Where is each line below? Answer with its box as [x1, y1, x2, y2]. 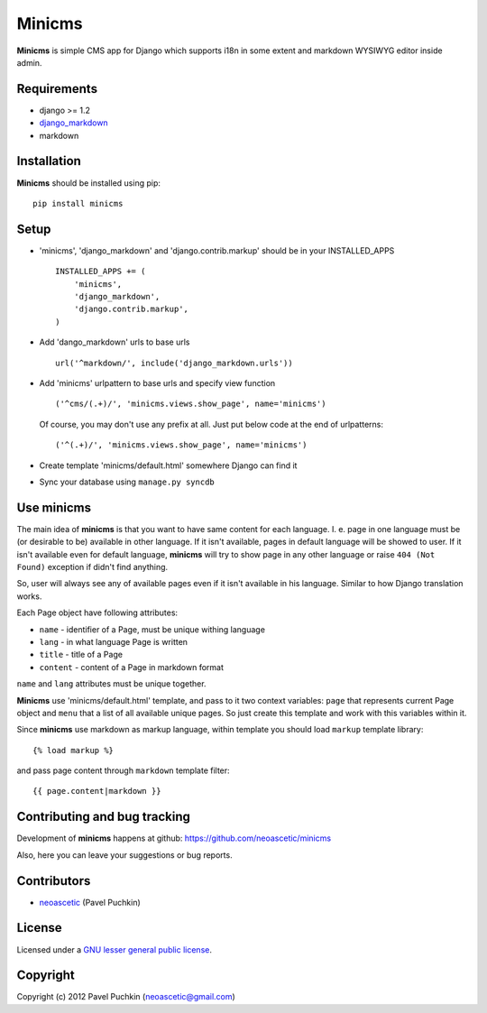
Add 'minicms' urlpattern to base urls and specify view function [39, 377, 276, 388]
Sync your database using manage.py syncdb [39, 476, 216, 487]
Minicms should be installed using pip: [16, 177, 161, 189]
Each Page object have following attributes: [16, 607, 179, 618]
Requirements [16, 81, 98, 97]
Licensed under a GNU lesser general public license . [16, 944, 212, 955]
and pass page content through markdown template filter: [16, 765, 230, 776]
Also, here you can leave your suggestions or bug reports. [16, 849, 234, 861]
